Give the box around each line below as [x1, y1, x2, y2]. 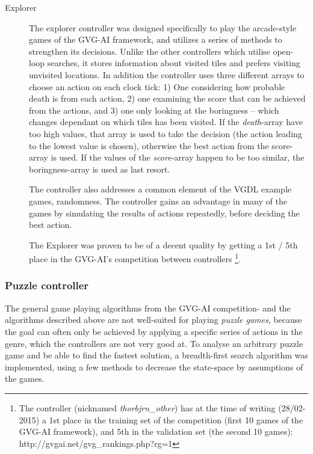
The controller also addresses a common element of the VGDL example [29, 183, 292, 195]
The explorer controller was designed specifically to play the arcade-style [29, 21, 297, 34]
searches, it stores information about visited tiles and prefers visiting [47, 57, 300, 69]
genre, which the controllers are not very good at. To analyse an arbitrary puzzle [5, 337, 303, 349]
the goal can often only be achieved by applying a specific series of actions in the [5, 325, 303, 337]
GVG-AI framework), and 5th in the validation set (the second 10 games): [19, 425, 293, 438]
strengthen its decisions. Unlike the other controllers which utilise [29, 44, 270, 57]
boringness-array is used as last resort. [29, 162, 170, 175]
